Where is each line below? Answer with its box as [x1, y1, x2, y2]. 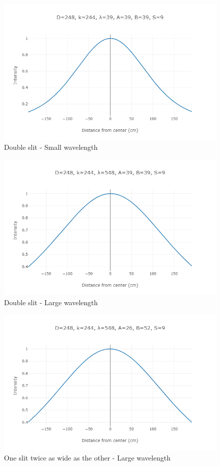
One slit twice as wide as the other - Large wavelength [4, 452, 170, 463]
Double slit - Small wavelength [4, 142, 98, 152]
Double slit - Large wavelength [4, 297, 98, 307]
